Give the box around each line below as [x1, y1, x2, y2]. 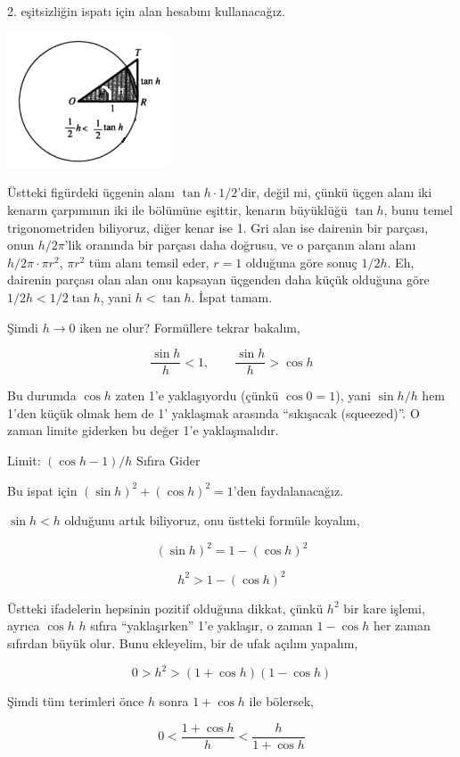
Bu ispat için [7, 481, 78, 499]
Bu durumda [7, 386, 77, 405]
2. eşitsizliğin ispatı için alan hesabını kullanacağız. [7, 2, 285, 20]
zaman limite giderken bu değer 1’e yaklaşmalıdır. [7, 421, 279, 440]
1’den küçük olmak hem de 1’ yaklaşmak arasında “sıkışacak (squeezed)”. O [7, 403, 420, 422]
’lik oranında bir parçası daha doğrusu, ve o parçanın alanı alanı [64, 235, 416, 254]
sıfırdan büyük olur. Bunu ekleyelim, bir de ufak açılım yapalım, [7, 633, 358, 652]
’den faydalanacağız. [233, 481, 344, 499]
